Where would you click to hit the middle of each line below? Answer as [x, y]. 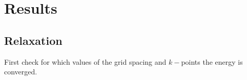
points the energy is [212, 61]
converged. [21, 72]
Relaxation [33, 40]
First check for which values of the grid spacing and [85, 61]
